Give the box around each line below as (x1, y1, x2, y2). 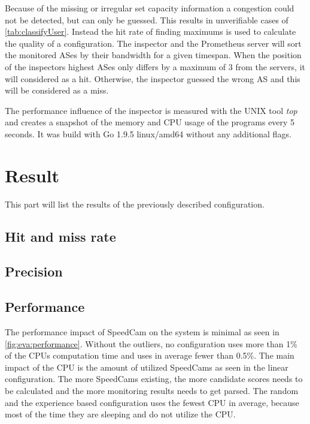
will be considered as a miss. (5, 84, 109, 97)
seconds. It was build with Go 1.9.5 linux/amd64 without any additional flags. (5, 127, 291, 140)
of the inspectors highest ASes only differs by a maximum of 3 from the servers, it (5, 60, 305, 73)
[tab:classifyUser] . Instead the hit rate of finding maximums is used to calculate (5, 25, 296, 38)
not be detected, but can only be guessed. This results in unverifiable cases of (5, 13, 288, 26)
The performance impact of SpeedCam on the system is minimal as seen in (5, 326, 279, 338)
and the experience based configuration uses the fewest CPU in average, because (5, 396, 299, 408)
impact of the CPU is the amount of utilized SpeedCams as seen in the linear (5, 360, 288, 373)
